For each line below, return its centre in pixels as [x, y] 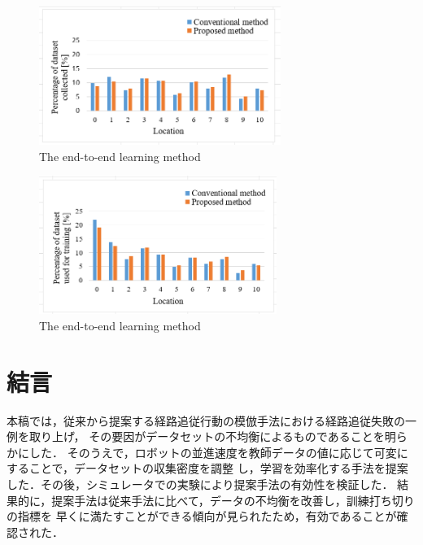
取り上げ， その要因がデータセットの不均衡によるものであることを [207, 436]
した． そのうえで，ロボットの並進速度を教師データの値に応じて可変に [218, 452]
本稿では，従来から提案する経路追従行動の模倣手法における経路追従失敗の [206, 420]
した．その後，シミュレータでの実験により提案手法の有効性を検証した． [200, 484]
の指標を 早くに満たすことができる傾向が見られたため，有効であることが [202, 516]
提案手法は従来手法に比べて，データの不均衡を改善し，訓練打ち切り [233, 500]
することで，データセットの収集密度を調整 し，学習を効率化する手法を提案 [207, 468]
